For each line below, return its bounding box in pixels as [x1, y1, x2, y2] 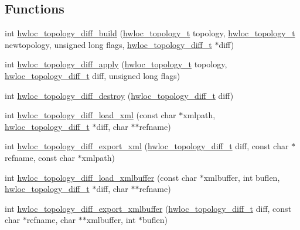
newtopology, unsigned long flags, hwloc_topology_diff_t [5, 38, 212, 50]
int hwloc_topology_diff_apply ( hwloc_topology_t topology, [5, 58, 227, 70]
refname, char [26, 214, 76, 226]
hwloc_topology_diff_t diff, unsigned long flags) [5, 69, 180, 81]
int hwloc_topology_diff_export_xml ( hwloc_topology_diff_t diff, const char [5, 140, 289, 152]
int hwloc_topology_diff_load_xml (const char [5, 109, 176, 121]
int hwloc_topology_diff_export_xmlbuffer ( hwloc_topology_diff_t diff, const [5, 202, 292, 214]
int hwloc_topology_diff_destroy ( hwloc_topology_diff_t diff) [5, 89, 234, 101]
